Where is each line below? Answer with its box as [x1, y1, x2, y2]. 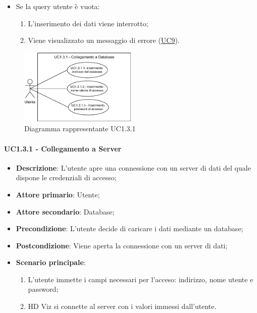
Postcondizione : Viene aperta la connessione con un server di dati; [16, 240, 228, 250]
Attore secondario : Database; [16, 206, 115, 217]
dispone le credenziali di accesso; [16, 172, 117, 183]
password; [28, 284, 59, 294]
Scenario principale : [16, 257, 86, 268]
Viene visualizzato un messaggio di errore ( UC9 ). [28, 35, 180, 45]
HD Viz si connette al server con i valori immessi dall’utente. [28, 301, 217, 311]
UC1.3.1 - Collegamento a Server [4, 143, 122, 153]
